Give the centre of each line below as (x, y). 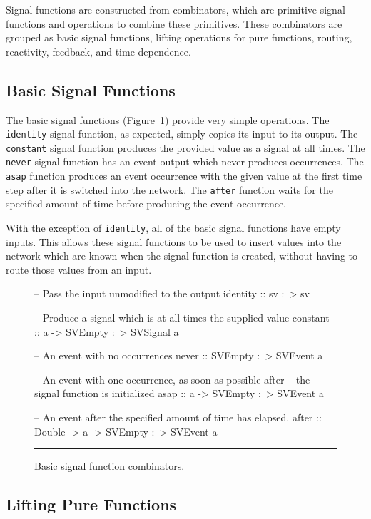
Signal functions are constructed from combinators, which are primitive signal (176, 9)
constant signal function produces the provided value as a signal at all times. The (185, 147)
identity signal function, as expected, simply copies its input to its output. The (182, 134)
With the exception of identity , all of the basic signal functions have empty (173, 228)
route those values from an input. (79, 269)
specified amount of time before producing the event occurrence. (146, 204)
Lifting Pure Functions (91, 504)
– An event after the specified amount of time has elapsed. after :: (178, 417)
